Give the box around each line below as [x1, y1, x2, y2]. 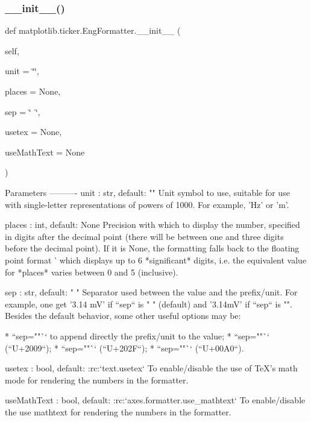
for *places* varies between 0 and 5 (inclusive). [5, 265, 178, 278]
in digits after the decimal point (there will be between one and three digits [5, 230, 284, 242]
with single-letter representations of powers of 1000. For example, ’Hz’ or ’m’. [5, 198, 289, 210]
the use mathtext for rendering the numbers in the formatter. [5, 405, 231, 418]
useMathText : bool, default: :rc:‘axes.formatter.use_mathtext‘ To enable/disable [5, 394, 306, 406]
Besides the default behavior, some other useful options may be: [5, 309, 241, 322]
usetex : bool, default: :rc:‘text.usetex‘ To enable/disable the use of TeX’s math [5, 362, 298, 374]
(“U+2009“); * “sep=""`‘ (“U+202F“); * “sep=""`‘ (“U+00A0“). [5, 341, 244, 354]
